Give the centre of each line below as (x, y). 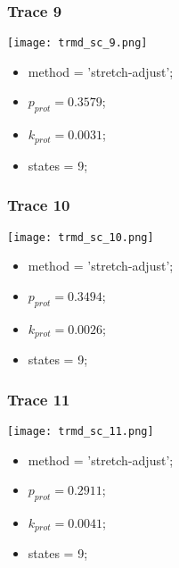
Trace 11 (39, 399)
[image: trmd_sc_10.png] (81, 237)
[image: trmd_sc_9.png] (77, 43)
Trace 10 (39, 205)
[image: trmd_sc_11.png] (81, 431)
